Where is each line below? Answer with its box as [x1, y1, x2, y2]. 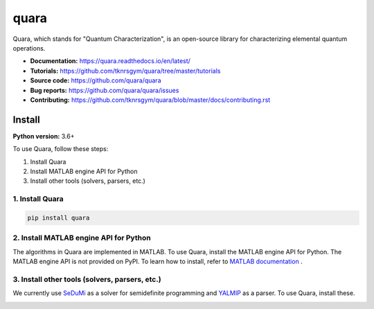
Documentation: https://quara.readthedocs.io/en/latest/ [30, 57, 190, 65]
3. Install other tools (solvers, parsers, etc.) [12, 274, 162, 284]
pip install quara [27, 213, 90, 222]
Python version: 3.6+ [12, 132, 75, 140]
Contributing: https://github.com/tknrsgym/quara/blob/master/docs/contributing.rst [30, 96, 271, 104]
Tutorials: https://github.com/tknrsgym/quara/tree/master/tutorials [30, 67, 221, 75]
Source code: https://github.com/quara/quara [30, 76, 162, 85]
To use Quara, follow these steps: [12, 145, 109, 153]
